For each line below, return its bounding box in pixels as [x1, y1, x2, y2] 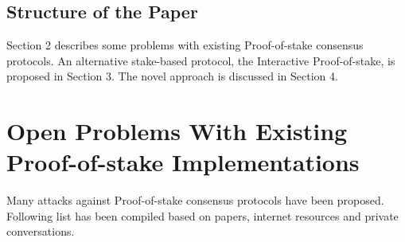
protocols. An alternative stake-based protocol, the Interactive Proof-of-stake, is [6, 52, 395, 68]
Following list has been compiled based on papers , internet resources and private [6, 207, 399, 224]
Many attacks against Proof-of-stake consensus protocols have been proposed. [6, 192, 384, 209]
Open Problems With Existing [6, 115, 348, 147]
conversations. [6, 223, 75, 240]
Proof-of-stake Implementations [6, 146, 360, 178]
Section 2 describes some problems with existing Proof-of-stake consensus [6, 37, 364, 53]
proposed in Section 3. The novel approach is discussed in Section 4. [6, 68, 338, 84]
